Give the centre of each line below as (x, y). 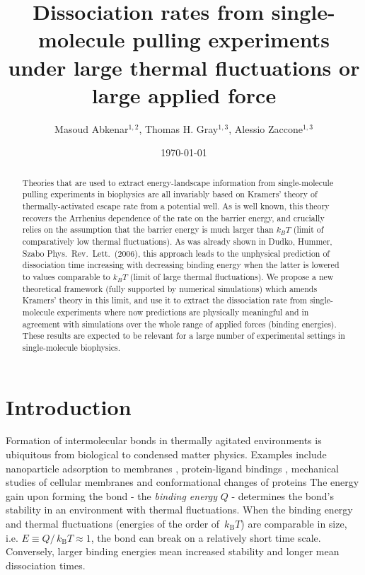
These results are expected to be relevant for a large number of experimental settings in (184, 336)
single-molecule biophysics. (71, 347)
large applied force (184, 94)
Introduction (69, 406)
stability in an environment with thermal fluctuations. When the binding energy (179, 510)
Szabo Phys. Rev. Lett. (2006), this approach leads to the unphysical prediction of (176, 253)
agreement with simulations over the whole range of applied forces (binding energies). (179, 324)
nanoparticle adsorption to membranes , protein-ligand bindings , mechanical (172, 468)
